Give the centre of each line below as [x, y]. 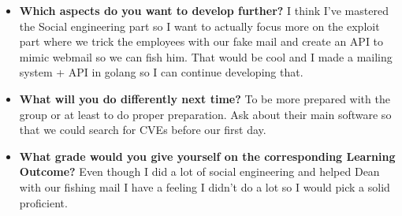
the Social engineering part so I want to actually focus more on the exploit [199, 26]
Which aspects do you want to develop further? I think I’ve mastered [204, 10]
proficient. [43, 202]
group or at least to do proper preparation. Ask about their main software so [205, 114]
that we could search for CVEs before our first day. [143, 130]
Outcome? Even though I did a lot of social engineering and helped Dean [199, 171]
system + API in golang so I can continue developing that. [161, 72]
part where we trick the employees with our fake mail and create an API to [201, 41]
